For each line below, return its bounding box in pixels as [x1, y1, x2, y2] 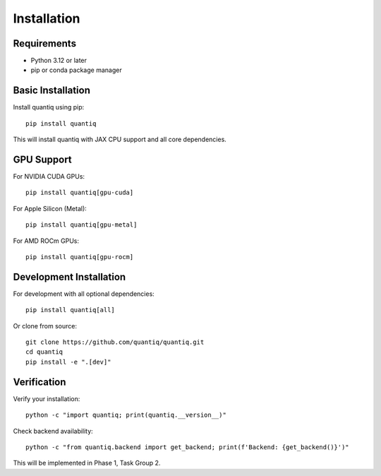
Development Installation [13, 270, 126, 282]
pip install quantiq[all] [25, 306, 116, 314]
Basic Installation [13, 85, 91, 97]
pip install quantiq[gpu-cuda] [25, 189, 134, 197]
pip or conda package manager [30, 66, 123, 74]
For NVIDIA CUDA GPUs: [13, 172, 85, 181]
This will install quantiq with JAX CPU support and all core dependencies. [13, 135, 227, 144]
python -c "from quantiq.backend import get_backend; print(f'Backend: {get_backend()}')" [25, 443, 349, 451]
